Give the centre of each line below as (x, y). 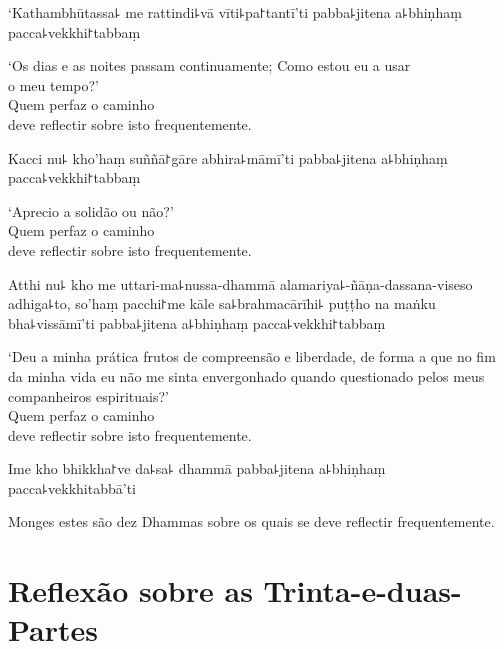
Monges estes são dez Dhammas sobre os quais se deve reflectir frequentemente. (251, 521)
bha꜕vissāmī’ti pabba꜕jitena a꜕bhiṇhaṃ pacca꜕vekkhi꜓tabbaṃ (197, 322)
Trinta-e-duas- (362, 590)
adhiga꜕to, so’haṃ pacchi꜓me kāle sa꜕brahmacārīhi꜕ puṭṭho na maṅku (222, 303)
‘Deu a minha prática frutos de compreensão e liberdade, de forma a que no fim (252, 356)
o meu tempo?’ (53, 84)
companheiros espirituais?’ (88, 395)
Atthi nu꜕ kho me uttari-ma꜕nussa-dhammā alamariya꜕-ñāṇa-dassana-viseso (240, 283)
